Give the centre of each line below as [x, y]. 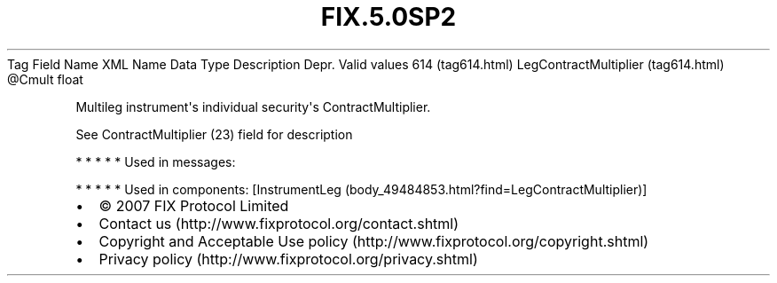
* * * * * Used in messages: [156, 161]
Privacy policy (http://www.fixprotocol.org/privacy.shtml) [288, 259]
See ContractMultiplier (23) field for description [214, 134]
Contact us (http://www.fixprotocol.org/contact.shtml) [279, 223]
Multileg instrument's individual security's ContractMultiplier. [253, 106]
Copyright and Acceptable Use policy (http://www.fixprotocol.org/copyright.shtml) [374, 241]
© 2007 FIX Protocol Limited [194, 205]
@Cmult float [45, 79]
